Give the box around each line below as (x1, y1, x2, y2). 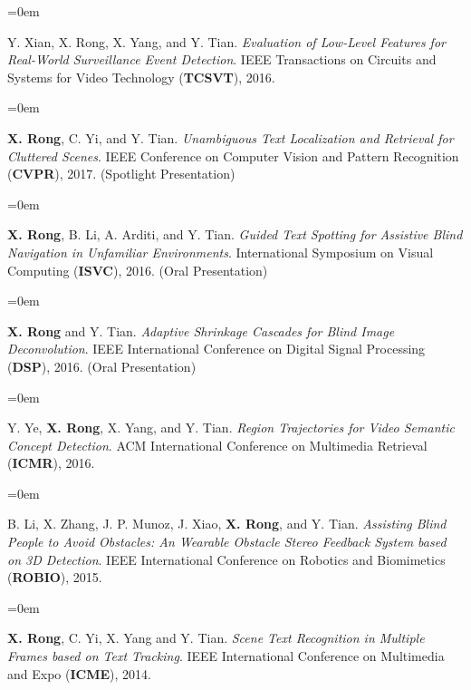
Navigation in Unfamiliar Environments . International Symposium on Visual (7, 242, 434, 261)
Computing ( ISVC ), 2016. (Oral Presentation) (7, 260, 268, 279)
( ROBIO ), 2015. (7, 568, 102, 587)
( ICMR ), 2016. (7, 453, 95, 472)
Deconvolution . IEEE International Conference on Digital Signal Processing (7, 339, 426, 358)
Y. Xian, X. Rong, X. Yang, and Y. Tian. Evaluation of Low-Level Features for (7, 32, 446, 51)
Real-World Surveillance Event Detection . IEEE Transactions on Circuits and (7, 50, 437, 69)
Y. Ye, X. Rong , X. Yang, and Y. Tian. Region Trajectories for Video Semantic (7, 418, 455, 437)
